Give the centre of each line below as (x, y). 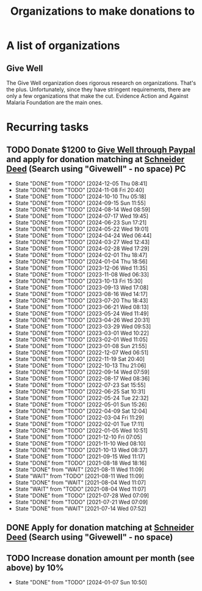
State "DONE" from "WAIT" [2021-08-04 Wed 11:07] (81, 482)
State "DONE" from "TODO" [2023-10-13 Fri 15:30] (79, 281)
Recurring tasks (48, 127)
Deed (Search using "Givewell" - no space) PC (96, 169)
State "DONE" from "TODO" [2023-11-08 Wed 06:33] (82, 274)
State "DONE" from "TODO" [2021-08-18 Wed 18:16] (81, 463)
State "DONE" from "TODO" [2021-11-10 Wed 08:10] (80, 444)
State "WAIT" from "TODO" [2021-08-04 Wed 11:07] (81, 489)
